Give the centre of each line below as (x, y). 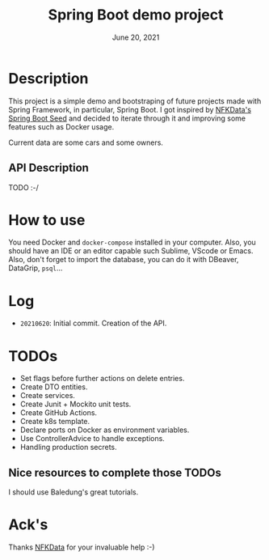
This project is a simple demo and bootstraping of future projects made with (135, 101)
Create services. (47, 396)
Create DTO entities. (54, 387)
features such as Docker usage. (61, 126)
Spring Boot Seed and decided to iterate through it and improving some (127, 118)
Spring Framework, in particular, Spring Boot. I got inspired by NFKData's (130, 109)
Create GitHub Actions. (59, 413)
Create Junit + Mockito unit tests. (76, 404)
